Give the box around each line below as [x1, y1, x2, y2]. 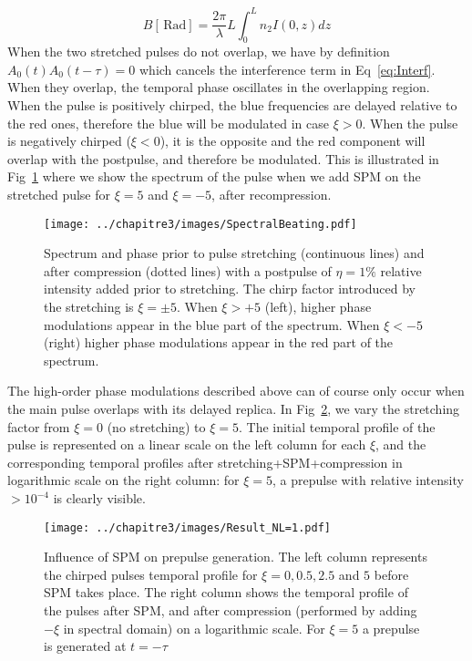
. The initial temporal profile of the [238, 417, 436, 436]
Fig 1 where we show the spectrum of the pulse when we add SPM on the [7, 167, 421, 186]
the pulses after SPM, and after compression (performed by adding [44, 601, 417, 620]
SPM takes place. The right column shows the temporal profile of [44, 583, 408, 602]
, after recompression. [211, 185, 332, 204]
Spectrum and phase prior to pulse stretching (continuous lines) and [44, 243, 425, 263]
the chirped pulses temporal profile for [44, 564, 258, 584]
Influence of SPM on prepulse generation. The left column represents [44, 547, 427, 566]
